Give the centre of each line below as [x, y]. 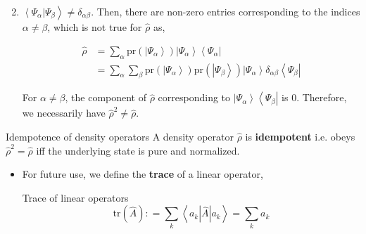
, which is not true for [95, 27]
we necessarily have [64, 113]
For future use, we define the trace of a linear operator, [143, 174]
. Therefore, [322, 97]
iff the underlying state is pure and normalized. [138, 150]
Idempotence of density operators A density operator [120, 137]
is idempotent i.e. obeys [300, 137]
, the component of [106, 97]
